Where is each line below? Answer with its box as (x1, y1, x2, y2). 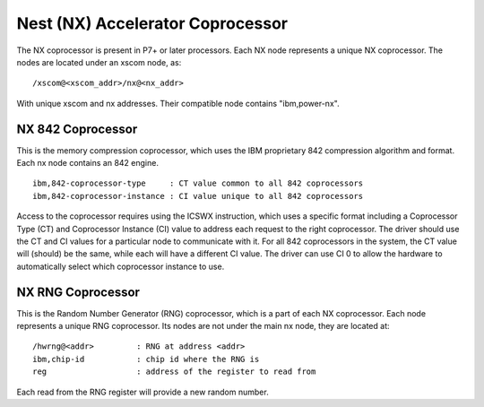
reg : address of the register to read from (32, 367, 316, 377)
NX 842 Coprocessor (16, 121, 138, 136)
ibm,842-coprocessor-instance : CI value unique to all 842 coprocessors (32, 191, 364, 201)
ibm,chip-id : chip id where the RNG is (32, 354, 260, 364)
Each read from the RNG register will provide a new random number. (16, 386, 269, 397)
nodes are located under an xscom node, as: (16, 56, 182, 67)
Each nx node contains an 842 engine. (16, 158, 159, 169)
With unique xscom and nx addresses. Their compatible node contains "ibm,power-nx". (16, 98, 340, 108)
